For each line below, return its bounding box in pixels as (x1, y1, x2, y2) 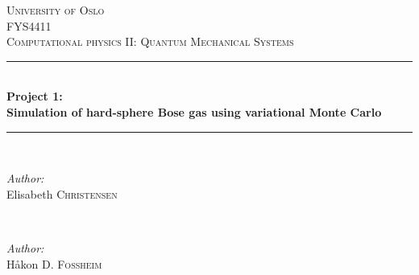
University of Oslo (6, 2, 105, 18)
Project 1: (6, 88, 63, 105)
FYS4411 (6, 17, 52, 34)
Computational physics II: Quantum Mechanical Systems (6, 33, 294, 50)
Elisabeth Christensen (6, 185, 118, 202)
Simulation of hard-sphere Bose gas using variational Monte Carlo (6, 103, 382, 120)
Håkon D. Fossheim (6, 255, 102, 272)
